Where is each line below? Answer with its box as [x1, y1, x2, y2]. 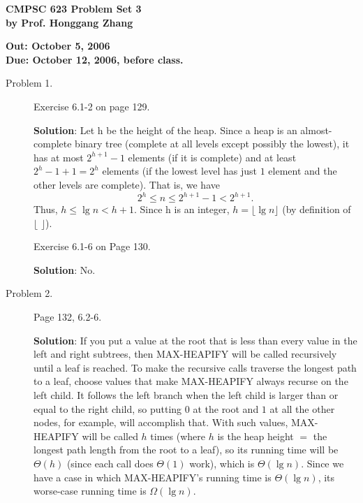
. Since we [301, 455, 344, 470]
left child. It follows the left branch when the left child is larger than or [34, 387, 339, 402]
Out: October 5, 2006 [6, 38, 110, 53]
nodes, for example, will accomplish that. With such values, [34, 415, 288, 430]
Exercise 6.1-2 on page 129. [34, 99, 150, 113]
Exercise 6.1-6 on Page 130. [34, 239, 151, 254]
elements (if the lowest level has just [102, 163, 257, 178]
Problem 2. [6, 286, 53, 300]
